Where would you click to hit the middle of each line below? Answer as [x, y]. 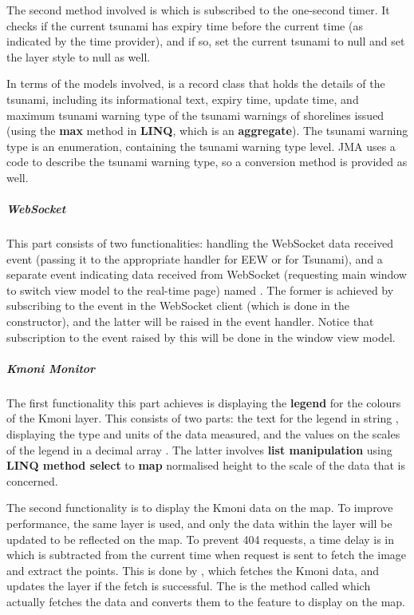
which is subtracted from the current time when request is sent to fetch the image [207, 555]
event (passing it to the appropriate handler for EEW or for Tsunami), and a [195, 258]
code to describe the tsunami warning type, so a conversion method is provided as [207, 162]
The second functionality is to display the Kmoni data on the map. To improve [200, 508]
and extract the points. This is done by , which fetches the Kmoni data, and [193, 570]
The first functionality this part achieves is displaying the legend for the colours [204, 402]
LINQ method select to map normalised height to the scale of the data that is [206, 465]
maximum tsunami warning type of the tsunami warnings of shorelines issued [195, 115]
